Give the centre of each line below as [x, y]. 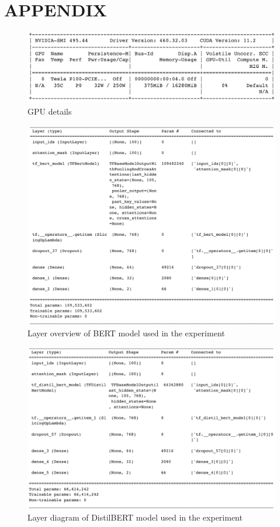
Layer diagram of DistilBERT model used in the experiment [135, 517]
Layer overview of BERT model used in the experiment [126, 333]
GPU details [50, 111]
